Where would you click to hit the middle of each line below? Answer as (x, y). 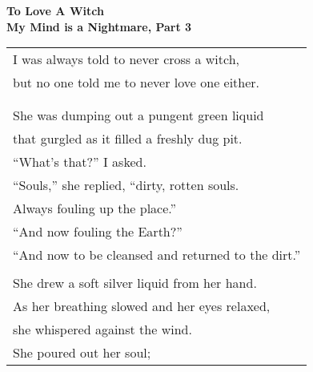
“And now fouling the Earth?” (98, 232)
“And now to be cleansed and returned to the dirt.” (157, 255)
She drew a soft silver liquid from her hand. (135, 283)
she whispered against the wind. (102, 330)
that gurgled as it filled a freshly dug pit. (128, 139)
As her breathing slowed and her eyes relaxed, (142, 306)
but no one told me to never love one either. (136, 83)
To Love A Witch (55, 10)
